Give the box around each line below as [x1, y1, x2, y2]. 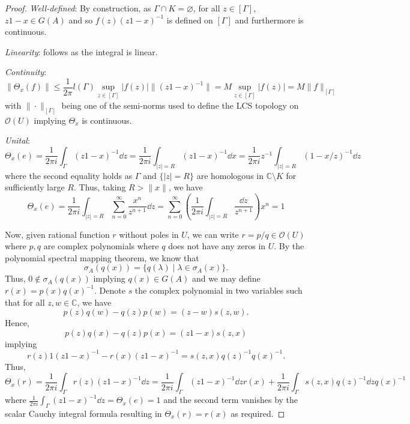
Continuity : [5, 65, 47, 78]
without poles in [119, 228, 179, 240]
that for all [5, 295, 45, 308]
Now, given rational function [5, 228, 110, 240]
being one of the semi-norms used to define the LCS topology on [61, 98, 299, 111]
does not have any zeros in [168, 240, 266, 252]
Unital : [5, 134, 30, 147]
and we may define [191, 272, 261, 285]
